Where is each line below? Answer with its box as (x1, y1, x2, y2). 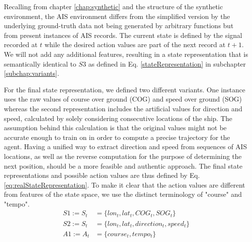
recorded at (4, 39, 38, 50)
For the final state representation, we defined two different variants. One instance (4, 84, 245, 94)
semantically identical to (4, 58, 77, 69)
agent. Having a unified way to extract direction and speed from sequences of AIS (4, 141, 247, 152)
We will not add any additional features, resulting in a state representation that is (4, 49, 249, 59)
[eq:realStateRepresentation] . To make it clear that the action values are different (4, 179, 245, 190)
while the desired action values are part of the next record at (44, 39, 226, 50)
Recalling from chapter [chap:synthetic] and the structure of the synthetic (4, 1, 223, 11)
